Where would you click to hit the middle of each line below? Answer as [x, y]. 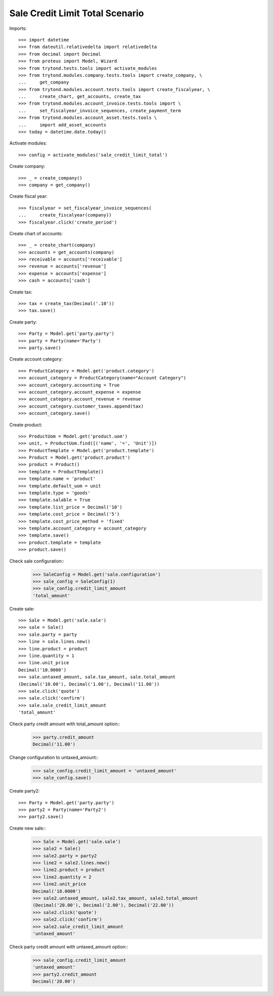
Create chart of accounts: [36, 233]
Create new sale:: [28, 828]
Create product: [26, 424]
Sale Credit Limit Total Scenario [77, 13]
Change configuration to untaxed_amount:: [54, 757]
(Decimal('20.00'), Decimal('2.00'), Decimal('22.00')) [103, 905]
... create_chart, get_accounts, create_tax [80, 97]
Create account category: [36, 359]
